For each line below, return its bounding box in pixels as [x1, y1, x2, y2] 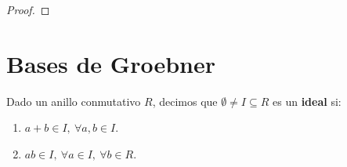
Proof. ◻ [6, 2, 50, 17]
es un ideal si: [272, 93, 342, 109]
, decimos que [152, 93, 218, 109]
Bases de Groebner [6, 47, 215, 79]
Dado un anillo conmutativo [6, 93, 141, 109]
